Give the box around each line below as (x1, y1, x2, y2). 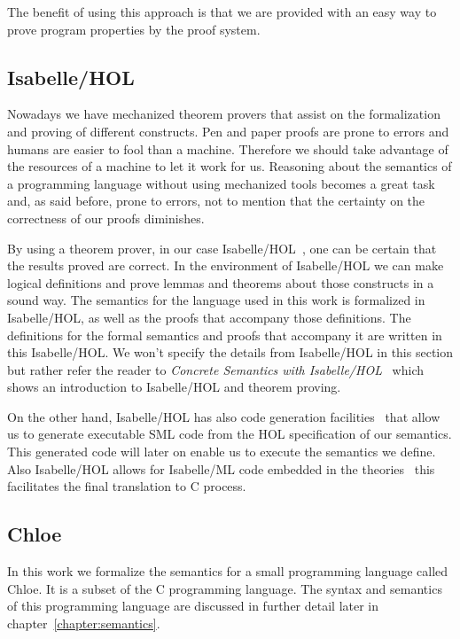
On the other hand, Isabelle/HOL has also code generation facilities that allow (7, 407, 441, 425)
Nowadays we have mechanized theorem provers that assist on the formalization (7, 105, 441, 123)
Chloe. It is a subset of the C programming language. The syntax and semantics (7, 579, 442, 597)
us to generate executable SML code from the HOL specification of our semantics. (7, 425, 452, 443)
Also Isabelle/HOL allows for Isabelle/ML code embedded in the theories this (7, 459, 435, 478)
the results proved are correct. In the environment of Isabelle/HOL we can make (7, 256, 444, 275)
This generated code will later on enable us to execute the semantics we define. (7, 442, 436, 461)
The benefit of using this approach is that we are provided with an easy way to (7, 3, 437, 20)
